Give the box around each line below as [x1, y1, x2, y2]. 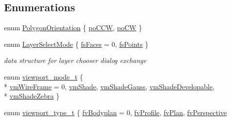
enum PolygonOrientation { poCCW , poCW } [4, 22, 142, 33]
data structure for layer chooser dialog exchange [4, 55, 147, 65]
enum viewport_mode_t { [4, 71, 83, 81]
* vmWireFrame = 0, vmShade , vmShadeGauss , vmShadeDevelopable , [4, 81, 215, 91]
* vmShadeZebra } [4, 91, 60, 101]
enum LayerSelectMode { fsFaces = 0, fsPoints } [4, 39, 149, 49]
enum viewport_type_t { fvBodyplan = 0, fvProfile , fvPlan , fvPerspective [4, 107, 227, 117]
